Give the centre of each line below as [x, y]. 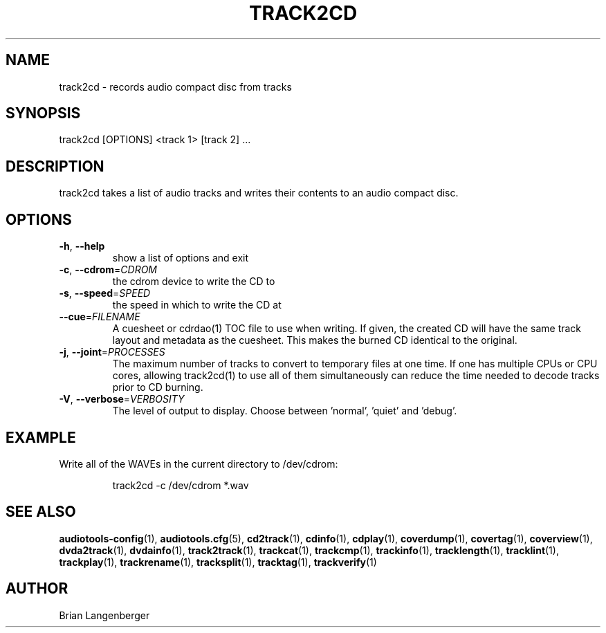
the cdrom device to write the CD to [194, 282]
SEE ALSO [41, 512]
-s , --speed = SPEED [105, 293]
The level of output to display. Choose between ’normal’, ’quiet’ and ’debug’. [285, 411]
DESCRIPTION [55, 166]
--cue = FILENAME [100, 317]
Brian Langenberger [104, 615]
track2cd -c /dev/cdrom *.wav [181, 485]
